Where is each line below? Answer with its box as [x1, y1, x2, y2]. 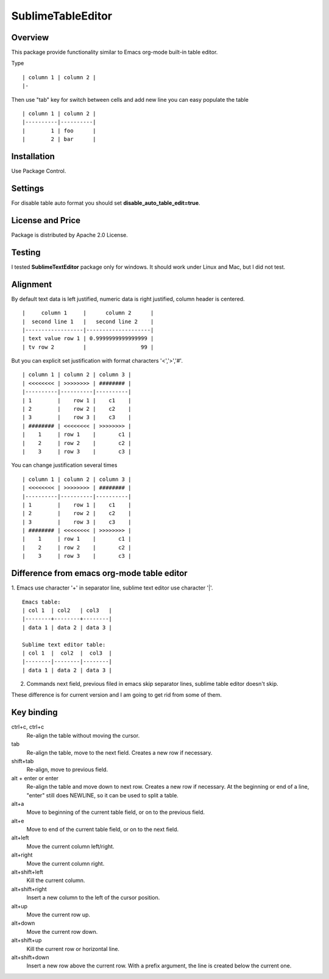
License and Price [11, 215, 81, 226]
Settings [11, 183, 44, 193]
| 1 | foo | [22, 127, 96, 134]
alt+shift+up [11, 936, 42, 944]
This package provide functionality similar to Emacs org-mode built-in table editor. [11, 49, 218, 56]
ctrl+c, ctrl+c [11, 723, 44, 731]
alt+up [11, 902, 27, 910]
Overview [11, 32, 49, 43]
